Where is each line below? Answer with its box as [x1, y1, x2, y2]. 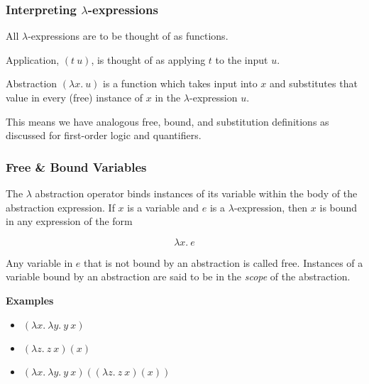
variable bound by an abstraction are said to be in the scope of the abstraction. [6, 269, 351, 284]
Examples [6, 292, 54, 307]
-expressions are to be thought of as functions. [28, 28, 228, 43]
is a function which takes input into [103, 76, 258, 91]
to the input [215, 52, 268, 67]
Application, [6, 52, 60, 67]
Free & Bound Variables [6, 158, 147, 175]
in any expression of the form [6, 214, 133, 229]
